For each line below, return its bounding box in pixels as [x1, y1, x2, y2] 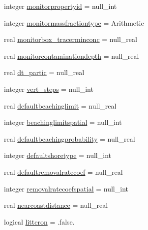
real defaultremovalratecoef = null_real [4, 166, 123, 177]
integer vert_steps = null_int [4, 83, 93, 94]
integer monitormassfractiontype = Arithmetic [4, 17, 144, 28]
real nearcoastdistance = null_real [4, 200, 108, 210]
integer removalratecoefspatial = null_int [4, 183, 128, 193]
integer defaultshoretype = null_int [4, 150, 111, 160]
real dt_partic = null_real [4, 67, 85, 77]
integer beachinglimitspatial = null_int [4, 117, 122, 127]
